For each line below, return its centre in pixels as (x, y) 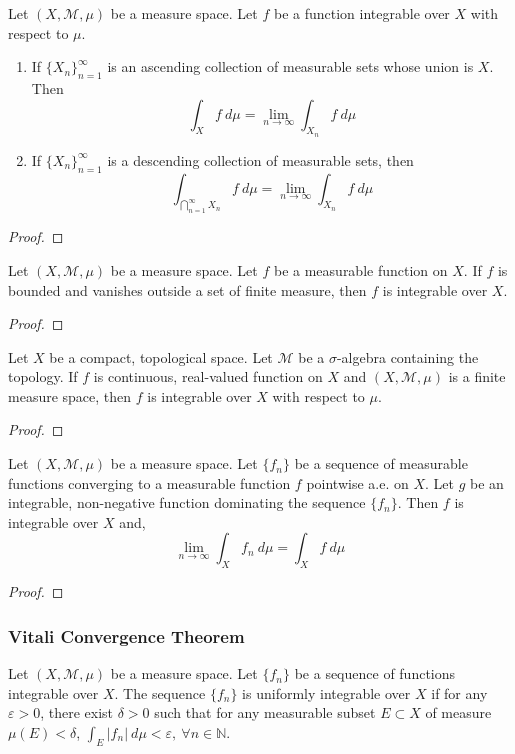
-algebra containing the (407, 356)
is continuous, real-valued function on (208, 376)
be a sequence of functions (375, 673)
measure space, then (70, 395)
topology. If (43, 376)
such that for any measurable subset (265, 712)
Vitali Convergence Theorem (126, 635)
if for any (459, 692)
